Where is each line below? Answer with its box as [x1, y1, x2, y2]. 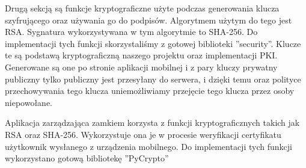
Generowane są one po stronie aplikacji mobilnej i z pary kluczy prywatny [5, 60, 278, 73]
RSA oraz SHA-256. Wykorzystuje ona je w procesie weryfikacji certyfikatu [5, 128, 281, 140]
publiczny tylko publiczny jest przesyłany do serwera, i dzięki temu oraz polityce [5, 72, 301, 85]
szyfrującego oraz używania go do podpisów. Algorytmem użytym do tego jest [5, 13, 292, 26]
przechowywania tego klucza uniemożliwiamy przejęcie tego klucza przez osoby [5, 84, 295, 97]
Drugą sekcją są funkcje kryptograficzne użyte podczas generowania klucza [5, 2, 280, 14]
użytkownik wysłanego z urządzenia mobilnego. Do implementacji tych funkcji [5, 140, 292, 152]
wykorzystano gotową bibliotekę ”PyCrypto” [5, 152, 169, 164]
